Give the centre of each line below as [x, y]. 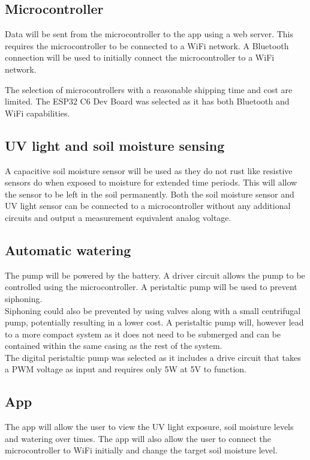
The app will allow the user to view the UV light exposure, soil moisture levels [149, 427]
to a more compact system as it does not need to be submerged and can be [143, 334]
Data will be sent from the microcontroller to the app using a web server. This [149, 34]
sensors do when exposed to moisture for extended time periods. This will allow [151, 182]
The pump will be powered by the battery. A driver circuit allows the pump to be [155, 275]
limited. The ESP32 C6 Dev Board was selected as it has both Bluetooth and [147, 101]
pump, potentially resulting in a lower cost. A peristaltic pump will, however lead [154, 322]
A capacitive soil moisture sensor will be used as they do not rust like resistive [149, 170]
